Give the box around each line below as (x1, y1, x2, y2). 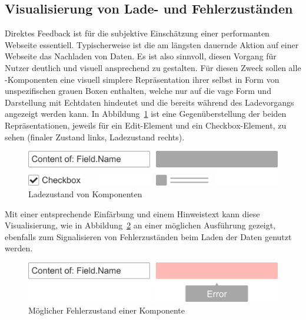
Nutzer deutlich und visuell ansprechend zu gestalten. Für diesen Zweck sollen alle (5, 61, 301, 73)
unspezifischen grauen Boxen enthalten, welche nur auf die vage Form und (5, 85, 271, 97)
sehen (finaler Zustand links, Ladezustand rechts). (5, 130, 185, 143)
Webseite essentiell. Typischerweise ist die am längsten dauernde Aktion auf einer (5, 38, 299, 50)
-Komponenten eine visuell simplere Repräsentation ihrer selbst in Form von (5, 73, 280, 85)
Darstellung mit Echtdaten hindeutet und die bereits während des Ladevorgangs (5, 96, 294, 108)
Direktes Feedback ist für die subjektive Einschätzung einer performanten (5, 27, 270, 39)
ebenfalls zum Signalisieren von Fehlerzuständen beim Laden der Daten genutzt (5, 230, 292, 242)
